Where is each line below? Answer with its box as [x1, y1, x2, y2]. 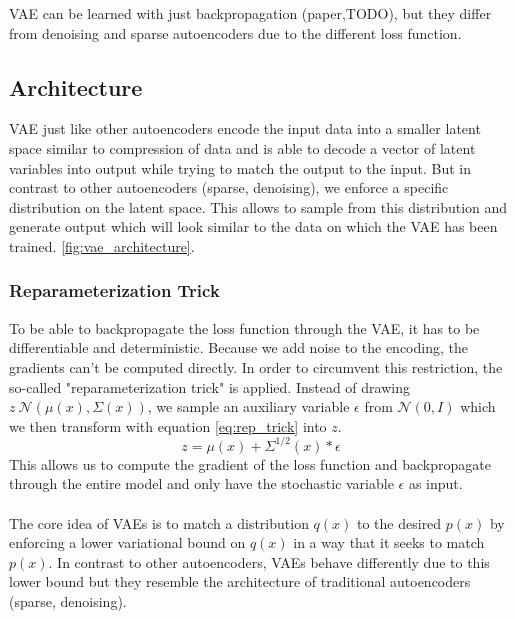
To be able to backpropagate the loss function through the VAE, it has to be [9, 317, 480, 338]
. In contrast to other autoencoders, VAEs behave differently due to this [48, 551, 490, 572]
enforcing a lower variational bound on [9, 532, 246, 553]
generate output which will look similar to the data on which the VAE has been [9, 216, 498, 237]
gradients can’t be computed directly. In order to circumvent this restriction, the [9, 356, 503, 377]
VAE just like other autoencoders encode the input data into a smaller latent [9, 118, 481, 139]
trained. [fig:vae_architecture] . [9, 235, 195, 256]
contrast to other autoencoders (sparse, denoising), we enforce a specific [9, 177, 449, 198]
